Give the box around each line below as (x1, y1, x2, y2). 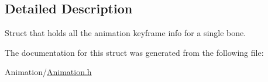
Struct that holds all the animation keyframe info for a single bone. (5, 27, 246, 39)
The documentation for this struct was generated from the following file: (5, 46, 264, 58)
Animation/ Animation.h (5, 66, 92, 78)
